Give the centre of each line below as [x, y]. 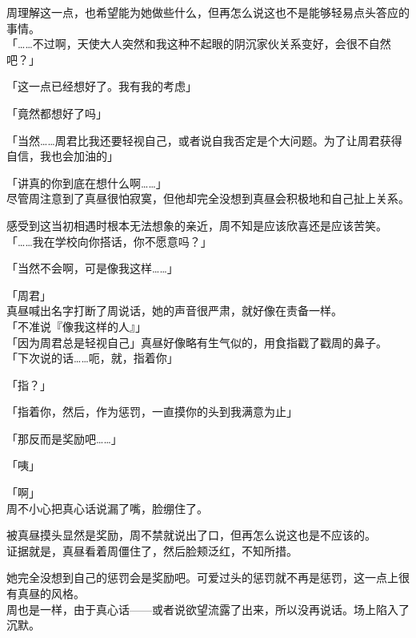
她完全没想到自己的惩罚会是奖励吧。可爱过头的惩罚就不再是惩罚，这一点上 [202, 577]
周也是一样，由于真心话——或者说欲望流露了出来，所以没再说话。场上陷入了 [208, 609]
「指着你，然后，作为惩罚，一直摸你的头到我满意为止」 [152, 412]
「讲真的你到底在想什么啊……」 [87, 182]
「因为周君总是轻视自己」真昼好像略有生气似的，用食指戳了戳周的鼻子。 [197, 342]
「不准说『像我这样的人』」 [76, 326]
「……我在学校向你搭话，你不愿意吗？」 [109, 241]
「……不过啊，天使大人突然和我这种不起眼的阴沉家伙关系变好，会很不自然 [199, 44]
